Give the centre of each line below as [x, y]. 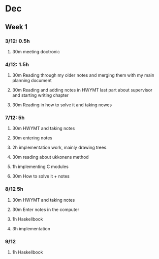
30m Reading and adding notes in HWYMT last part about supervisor [82, 90]
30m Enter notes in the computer [46, 209]
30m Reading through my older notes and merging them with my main [83, 75]
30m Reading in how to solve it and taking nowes [62, 105]
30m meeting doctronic [36, 51]
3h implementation [31, 228]
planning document [32, 81]
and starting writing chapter [40, 95]
